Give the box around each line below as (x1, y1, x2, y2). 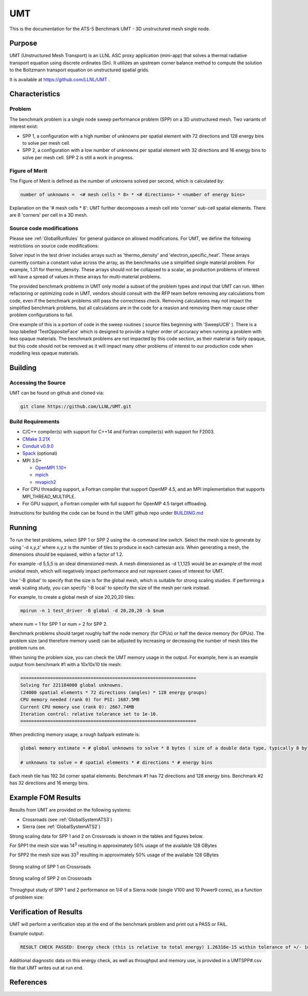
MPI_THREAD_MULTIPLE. (22, 493, 76, 499)
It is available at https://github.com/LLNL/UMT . (9, 76, 110, 82)
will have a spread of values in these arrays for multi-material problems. (9, 274, 162, 280)
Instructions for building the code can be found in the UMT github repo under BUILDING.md (9, 510, 204, 516)
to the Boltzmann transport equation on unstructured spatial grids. (9, 67, 150, 73)
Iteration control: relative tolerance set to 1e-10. (20, 711, 159, 717)
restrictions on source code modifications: (9, 242, 100, 249)
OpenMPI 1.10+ (35, 465, 67, 471)
